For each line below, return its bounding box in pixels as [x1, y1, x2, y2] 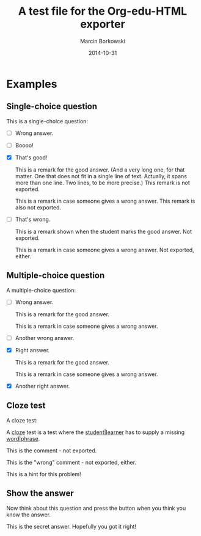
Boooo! [15, 142, 34, 149]
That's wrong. [15, 215, 51, 223]
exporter [80, 17, 125, 31]
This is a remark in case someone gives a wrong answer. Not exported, [15, 246, 194, 253]
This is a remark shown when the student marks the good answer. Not [15, 228, 192, 235]
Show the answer [6, 488, 75, 499]
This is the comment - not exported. [6, 447, 97, 454]
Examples [6, 77, 57, 91]
